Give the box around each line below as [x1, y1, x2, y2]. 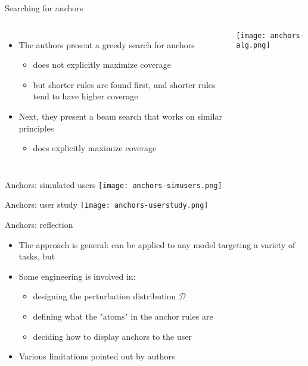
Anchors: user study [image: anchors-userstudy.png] [5, 198, 209, 211]
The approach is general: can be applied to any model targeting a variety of [18, 238, 295, 251]
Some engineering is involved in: [18, 270, 136, 282]
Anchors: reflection [5, 218, 73, 231]
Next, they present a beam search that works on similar [18, 110, 222, 122]
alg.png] [236, 41, 270, 50]
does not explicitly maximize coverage [33, 58, 172, 71]
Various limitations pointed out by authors [18, 350, 175, 362]
